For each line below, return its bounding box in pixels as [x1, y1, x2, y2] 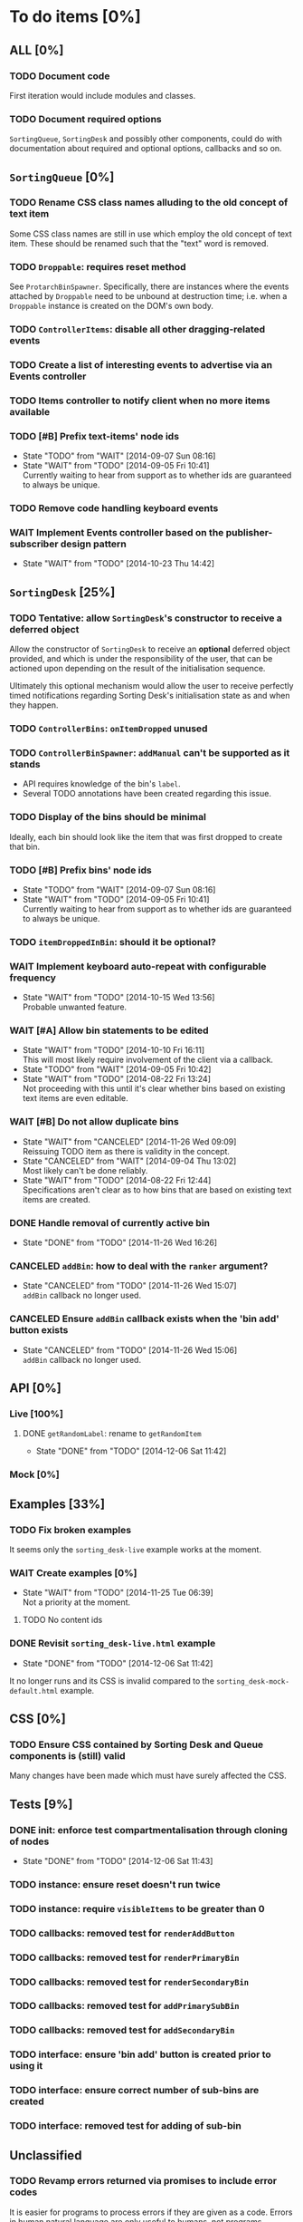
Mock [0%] [9, 1468, 61, 1481]
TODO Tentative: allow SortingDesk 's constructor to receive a [9, 612, 283, 624]
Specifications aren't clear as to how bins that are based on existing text [22, 1184, 292, 1195]
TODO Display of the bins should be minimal [9, 811, 206, 824]
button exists [9, 1324, 69, 1337]
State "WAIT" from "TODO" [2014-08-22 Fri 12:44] [22, 1174, 212, 1185]
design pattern [60, 537, 127, 550]
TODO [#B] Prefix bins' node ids [9, 864, 152, 876]
